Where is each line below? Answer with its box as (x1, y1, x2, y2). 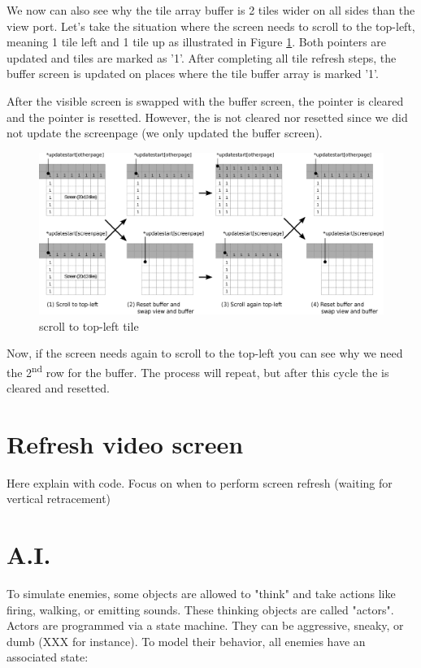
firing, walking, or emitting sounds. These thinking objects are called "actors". (7, 601, 394, 618)
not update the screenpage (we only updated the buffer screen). (7, 124, 323, 141)
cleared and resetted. (7, 379, 110, 396)
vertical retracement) (7, 490, 111, 507)
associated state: (7, 648, 89, 666)
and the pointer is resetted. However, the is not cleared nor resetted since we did (7, 108, 408, 125)
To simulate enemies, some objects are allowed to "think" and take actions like (7, 584, 396, 601)
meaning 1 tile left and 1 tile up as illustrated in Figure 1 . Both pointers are (7, 33, 387, 50)
